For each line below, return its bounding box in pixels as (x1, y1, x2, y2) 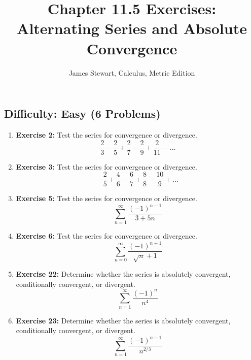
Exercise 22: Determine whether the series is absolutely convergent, (16, 269, 231, 279)
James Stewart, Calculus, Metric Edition (68, 67, 195, 78)
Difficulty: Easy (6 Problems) (4, 106, 161, 121)
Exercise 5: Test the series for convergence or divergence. (16, 193, 197, 204)
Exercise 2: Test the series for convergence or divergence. (16, 129, 197, 140)
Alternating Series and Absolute (17, 18, 247, 39)
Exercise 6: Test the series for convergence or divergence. (16, 231, 197, 241)
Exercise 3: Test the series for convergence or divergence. (16, 161, 197, 172)
